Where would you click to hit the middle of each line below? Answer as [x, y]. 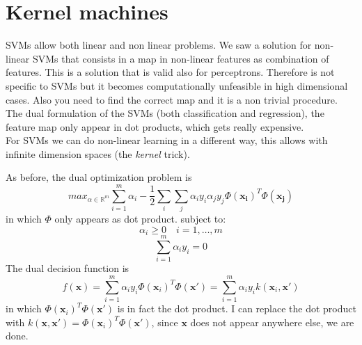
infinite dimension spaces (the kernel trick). [98, 153]
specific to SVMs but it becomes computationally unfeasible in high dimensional [177, 85]
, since [165, 322]
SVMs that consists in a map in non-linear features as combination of [181, 58]
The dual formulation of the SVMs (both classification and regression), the [165, 113]
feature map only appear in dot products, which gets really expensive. [155, 126]
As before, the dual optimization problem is [99, 177]
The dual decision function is [68, 268]
